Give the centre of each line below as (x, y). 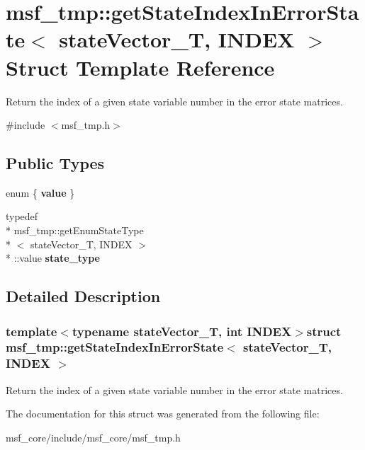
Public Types (55, 163)
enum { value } (40, 192)
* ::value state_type (53, 258)
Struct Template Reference (140, 67)
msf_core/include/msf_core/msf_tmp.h (93, 437)
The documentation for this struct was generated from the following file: (163, 414)
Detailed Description (83, 296)
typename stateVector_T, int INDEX (182, 331)
